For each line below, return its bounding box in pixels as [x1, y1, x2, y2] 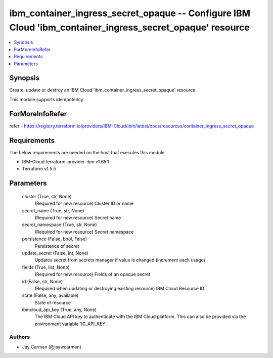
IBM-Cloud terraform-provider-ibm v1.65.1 [22, 159, 109, 165]
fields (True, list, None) [22, 264, 70, 270]
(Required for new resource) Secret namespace [34, 229, 134, 235]
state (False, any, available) [22, 292, 79, 298]
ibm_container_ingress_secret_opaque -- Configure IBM [9, 8, 250, 19]
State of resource [34, 299, 71, 305]
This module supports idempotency [9, 96, 83, 102]
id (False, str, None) [22, 278, 63, 284]
